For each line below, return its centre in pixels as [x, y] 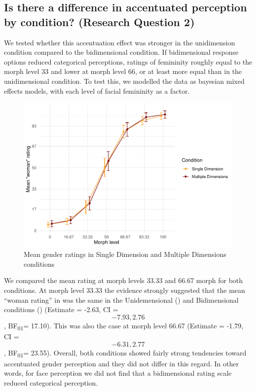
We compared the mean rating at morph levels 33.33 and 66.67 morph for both [124, 280]
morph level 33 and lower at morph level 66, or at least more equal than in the [123, 71]
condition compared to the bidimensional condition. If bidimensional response [121, 52]
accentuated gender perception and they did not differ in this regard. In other [121, 363]
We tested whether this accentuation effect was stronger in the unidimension [120, 42]
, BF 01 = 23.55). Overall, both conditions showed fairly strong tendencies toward [125, 353]
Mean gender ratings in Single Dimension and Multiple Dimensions [125, 254]
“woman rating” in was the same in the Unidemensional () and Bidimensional [121, 300]
